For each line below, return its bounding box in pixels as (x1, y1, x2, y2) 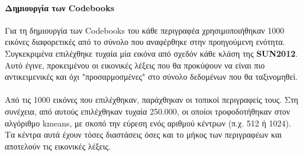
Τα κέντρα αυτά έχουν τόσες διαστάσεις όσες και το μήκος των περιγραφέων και (5, 128, 282, 141)
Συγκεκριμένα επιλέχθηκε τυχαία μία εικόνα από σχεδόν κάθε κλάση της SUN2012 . (5, 47, 298, 59)
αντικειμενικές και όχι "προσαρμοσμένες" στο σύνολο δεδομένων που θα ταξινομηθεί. (5, 70, 298, 83)
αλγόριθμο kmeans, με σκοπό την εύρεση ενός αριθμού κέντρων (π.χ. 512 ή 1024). (5, 116, 291, 129)
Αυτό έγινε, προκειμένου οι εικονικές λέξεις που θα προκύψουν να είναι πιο (5, 58, 265, 71)
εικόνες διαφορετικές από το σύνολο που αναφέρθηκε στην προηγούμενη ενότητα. (5, 35, 285, 48)
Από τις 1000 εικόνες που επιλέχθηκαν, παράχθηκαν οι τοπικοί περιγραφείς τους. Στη (5, 93, 298, 106)
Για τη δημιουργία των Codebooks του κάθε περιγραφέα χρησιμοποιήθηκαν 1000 (5, 24, 285, 36)
